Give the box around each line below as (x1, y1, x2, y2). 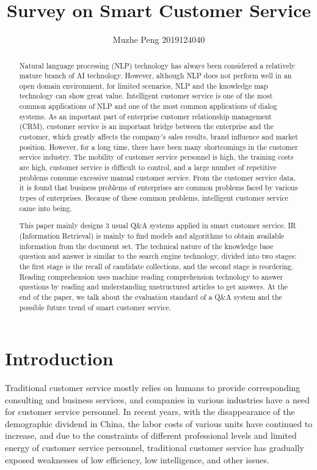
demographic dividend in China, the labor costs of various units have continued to (5, 417, 313, 430)
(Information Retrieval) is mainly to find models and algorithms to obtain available (19, 230, 285, 241)
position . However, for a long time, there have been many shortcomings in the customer (19, 141, 298, 152)
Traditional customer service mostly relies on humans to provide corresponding (5, 381, 301, 394)
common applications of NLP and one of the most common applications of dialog (19, 101, 277, 111)
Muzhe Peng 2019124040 (112, 33, 205, 46)
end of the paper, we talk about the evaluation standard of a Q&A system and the (19, 291, 282, 302)
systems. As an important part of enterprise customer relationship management (19, 111, 272, 121)
